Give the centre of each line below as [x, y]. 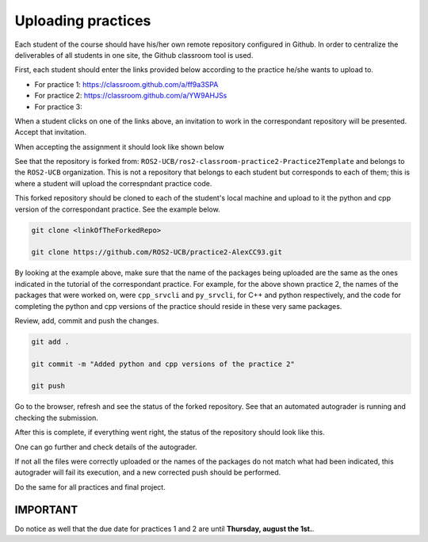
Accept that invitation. [51, 132]
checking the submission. [57, 418]
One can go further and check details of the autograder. [106, 447]
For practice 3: [58, 106]
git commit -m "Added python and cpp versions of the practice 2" [163, 364]
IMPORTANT [46, 510]
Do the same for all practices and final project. [90, 487]
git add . [50, 342]
